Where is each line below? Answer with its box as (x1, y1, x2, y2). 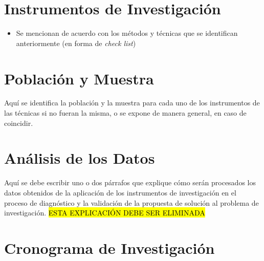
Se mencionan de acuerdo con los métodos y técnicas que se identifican (16, 28, 238, 38)
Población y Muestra (4, 68, 154, 89)
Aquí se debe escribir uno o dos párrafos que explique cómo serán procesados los (4, 177, 256, 188)
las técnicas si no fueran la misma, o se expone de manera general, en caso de (4, 107, 247, 118)
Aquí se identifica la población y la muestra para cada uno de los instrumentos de (4, 97, 260, 108)
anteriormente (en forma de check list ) (16, 37, 136, 48)
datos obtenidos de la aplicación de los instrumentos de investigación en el (4, 187, 236, 198)
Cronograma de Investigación (4, 237, 215, 258)
